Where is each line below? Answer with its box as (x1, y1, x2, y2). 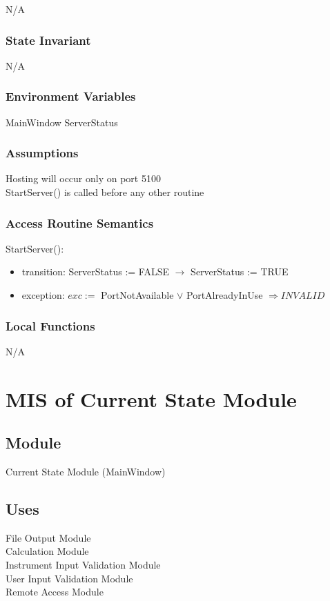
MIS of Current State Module (6, 384, 297, 413)
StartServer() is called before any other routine (6, 185, 204, 199)
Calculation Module (6, 544, 89, 558)
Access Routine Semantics (6, 214, 154, 231)
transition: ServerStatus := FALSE (21, 264, 170, 279)
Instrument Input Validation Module (6, 558, 161, 571)
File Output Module (6, 530, 91, 544)
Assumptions (6, 144, 79, 161)
